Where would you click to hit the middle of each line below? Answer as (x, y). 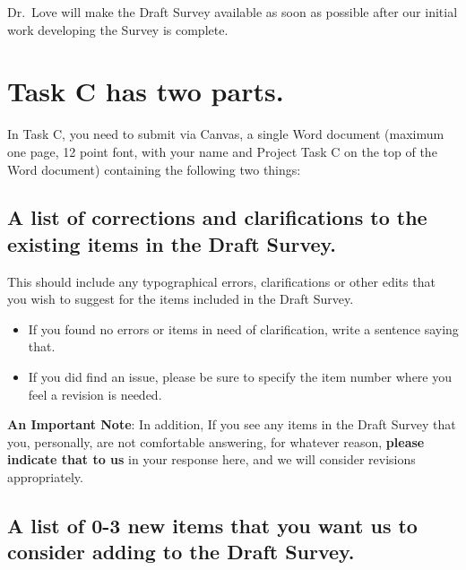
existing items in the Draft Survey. (172, 243)
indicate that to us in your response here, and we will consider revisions (211, 459)
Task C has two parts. (146, 91)
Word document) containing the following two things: (154, 169)
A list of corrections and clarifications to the (217, 217)
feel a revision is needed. (95, 394)
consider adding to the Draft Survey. (181, 552)
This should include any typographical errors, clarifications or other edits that (221, 281)
